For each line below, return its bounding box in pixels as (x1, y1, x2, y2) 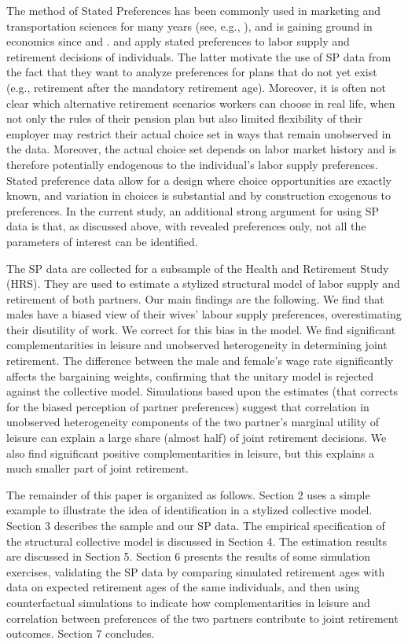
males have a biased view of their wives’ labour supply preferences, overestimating (6, 306, 402, 322)
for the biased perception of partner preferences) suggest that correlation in (6, 398, 369, 414)
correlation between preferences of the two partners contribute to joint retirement (6, 609, 399, 626)
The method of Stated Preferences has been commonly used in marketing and (6, 2, 381, 18)
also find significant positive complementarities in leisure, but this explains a (6, 444, 375, 461)
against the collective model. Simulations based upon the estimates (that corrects (6, 383, 398, 399)
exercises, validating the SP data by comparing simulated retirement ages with (6, 563, 385, 580)
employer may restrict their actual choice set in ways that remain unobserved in (6, 125, 391, 142)
